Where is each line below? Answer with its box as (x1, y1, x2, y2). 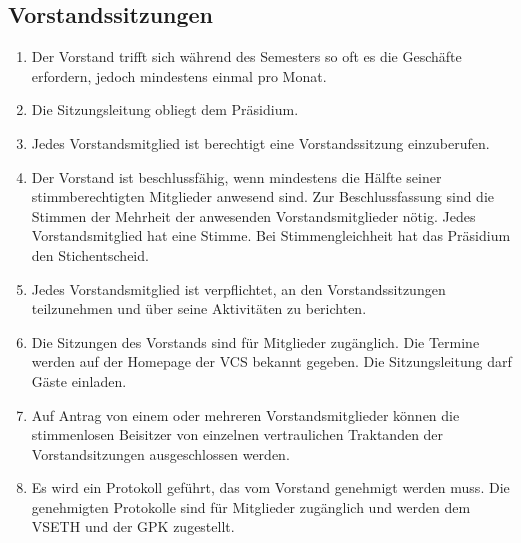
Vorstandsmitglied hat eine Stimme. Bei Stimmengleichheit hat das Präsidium (31, 225, 511, 246)
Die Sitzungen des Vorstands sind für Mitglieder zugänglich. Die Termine (31, 331, 480, 352)
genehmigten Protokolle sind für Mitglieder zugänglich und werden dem (31, 496, 471, 517)
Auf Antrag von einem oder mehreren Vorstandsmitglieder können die (31, 404, 460, 425)
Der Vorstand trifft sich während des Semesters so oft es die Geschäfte (31, 46, 462, 67)
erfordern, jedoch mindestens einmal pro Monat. (31, 65, 327, 86)
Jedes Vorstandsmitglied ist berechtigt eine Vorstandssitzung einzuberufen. (31, 132, 490, 153)
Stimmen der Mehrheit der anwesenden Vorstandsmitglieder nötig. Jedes (31, 205, 476, 226)
